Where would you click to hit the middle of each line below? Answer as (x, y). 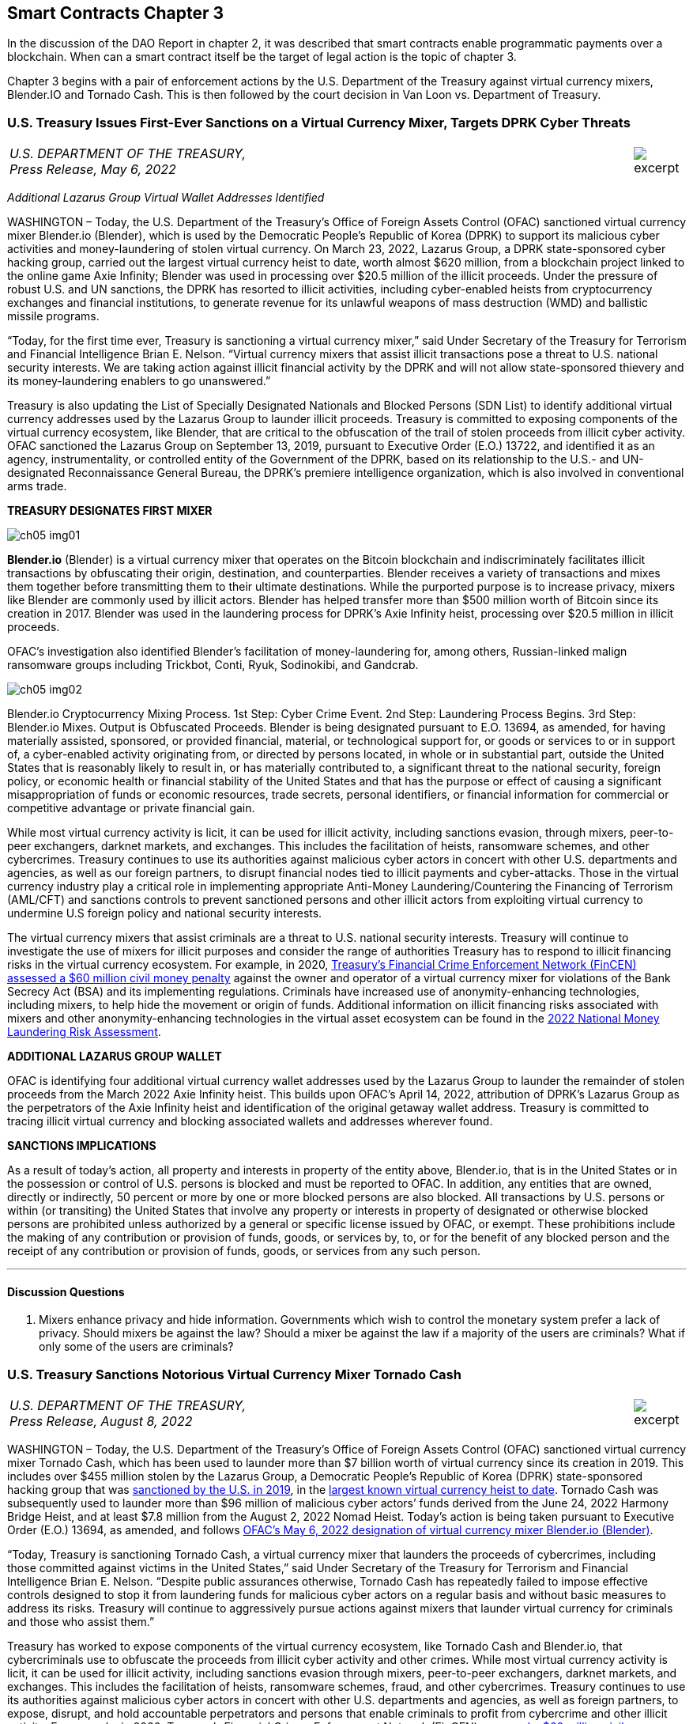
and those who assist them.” (81, 1622)
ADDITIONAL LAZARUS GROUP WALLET (115, 1057)
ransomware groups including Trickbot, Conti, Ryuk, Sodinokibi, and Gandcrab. (213, 665)
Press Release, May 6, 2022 (93, 170)
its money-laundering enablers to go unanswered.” (139, 381)
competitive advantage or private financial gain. (131, 808)
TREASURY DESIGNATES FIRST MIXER (110, 511)
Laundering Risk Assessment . (84, 1032)
